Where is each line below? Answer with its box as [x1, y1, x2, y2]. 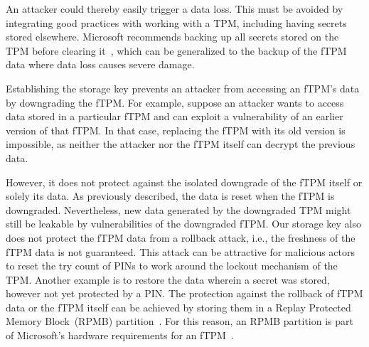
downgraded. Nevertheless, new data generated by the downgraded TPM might [6, 202, 351, 217]
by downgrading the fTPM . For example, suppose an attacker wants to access [6, 95, 344, 110]
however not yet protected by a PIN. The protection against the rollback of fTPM [6, 286, 363, 301]
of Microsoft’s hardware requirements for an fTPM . [6, 328, 234, 343]
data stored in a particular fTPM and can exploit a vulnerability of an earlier [6, 109, 343, 124]
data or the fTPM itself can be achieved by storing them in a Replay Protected [6, 299, 351, 314]
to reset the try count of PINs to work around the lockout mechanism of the [6, 258, 338, 273]
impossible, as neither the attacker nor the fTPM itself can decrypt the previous [6, 137, 355, 151]
